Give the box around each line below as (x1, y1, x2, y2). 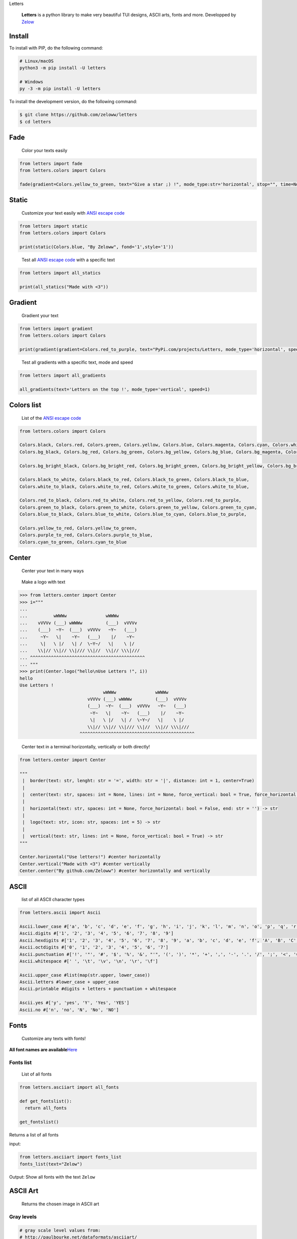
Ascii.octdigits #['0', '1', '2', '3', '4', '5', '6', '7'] (19, 945, 169, 950)
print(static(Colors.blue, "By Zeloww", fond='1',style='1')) (19, 244, 174, 250)
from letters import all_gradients (19, 372, 106, 378)
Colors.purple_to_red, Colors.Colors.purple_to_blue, (19, 532, 153, 538)
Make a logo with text (21, 579, 65, 585)
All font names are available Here (9, 1047, 78, 1053)
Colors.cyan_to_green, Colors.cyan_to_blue (19, 539, 127, 545)
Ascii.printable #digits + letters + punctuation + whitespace (19, 986, 177, 992)
